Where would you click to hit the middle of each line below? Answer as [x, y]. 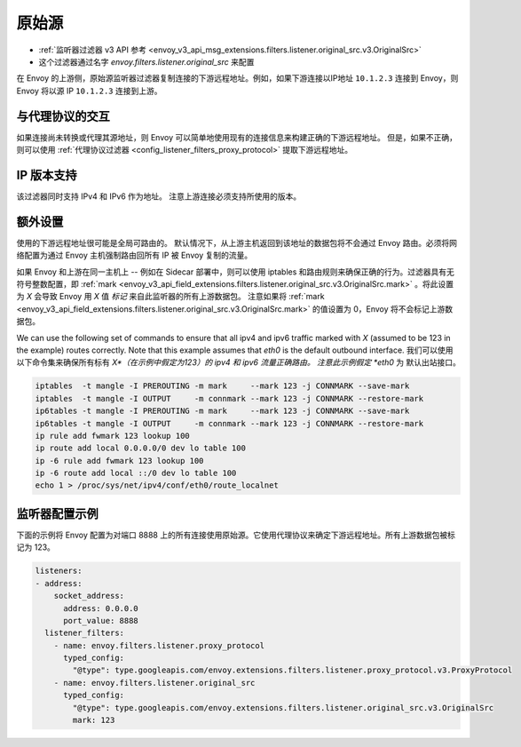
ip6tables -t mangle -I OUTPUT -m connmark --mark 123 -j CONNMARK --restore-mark [229, 423]
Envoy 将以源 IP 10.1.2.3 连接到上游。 [89, 91]
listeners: [59, 571]
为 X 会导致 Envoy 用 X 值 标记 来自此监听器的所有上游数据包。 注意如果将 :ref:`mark [170, 297]
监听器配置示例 [57, 514]
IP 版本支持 [47, 175]
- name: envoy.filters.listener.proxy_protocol [159, 645]
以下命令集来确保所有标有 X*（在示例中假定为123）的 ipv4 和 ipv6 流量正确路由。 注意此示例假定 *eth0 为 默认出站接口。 [238, 362]
